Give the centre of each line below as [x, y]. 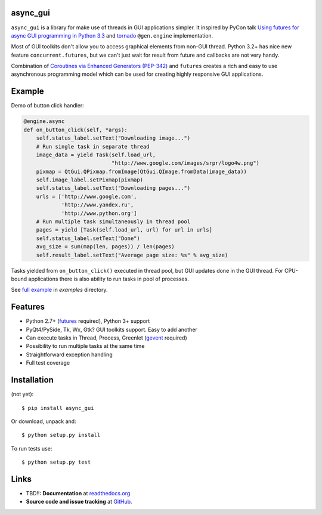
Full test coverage [48, 363]
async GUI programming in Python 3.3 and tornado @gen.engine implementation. [112, 35]
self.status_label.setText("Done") [88, 238]
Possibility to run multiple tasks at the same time [85, 346]
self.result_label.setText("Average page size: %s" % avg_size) [132, 255]
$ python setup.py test [56, 462]
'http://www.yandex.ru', [97, 205]
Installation [32, 380]
